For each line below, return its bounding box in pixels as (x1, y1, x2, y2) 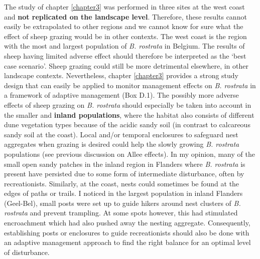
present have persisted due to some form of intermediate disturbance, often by (4, 168, 244, 179)
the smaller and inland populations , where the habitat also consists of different (4, 109, 254, 120)
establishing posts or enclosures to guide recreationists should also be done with (4, 227, 249, 237)
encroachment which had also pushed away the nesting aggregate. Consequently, (4, 217, 250, 228)
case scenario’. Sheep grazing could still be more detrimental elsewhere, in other (4, 60, 249, 71)
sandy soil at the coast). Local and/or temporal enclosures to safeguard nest (4, 129, 238, 139)
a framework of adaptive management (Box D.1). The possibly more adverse (4, 90, 239, 100)
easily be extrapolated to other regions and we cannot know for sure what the (4, 21, 243, 32)
